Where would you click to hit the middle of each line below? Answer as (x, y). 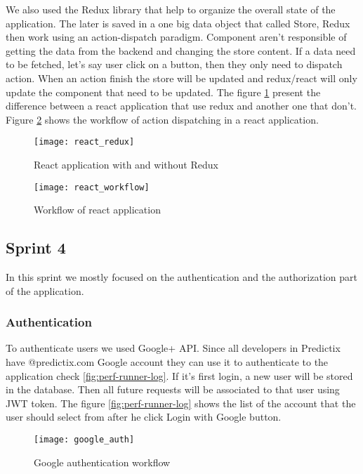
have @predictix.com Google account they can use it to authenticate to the (167, 362)
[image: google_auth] (84, 440)
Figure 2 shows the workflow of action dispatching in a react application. (162, 119)
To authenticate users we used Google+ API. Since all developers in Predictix (173, 348)
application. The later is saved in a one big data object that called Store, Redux (178, 23)
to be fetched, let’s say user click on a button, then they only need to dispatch (174, 64)
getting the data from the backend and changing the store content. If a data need (181, 50)
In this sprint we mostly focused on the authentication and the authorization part (181, 277)
